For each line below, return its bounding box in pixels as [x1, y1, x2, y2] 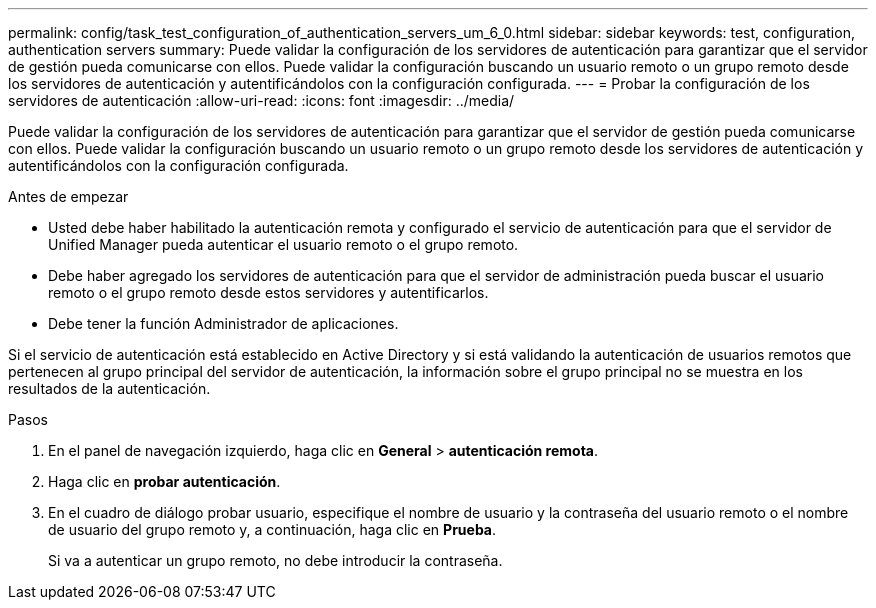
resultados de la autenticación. [8, 380, 211, 397]
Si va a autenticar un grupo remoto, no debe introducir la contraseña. [48, 552, 503, 569]
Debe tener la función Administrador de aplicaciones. [48, 315, 399, 332]
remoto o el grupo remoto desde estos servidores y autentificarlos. [48, 284, 489, 301]
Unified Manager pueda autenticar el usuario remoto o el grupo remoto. [48, 236, 519, 253]
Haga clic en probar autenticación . [48, 473, 281, 490]
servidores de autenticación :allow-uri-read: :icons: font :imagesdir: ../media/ [8, 92, 515, 109]
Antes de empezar [8, 188, 129, 205]
